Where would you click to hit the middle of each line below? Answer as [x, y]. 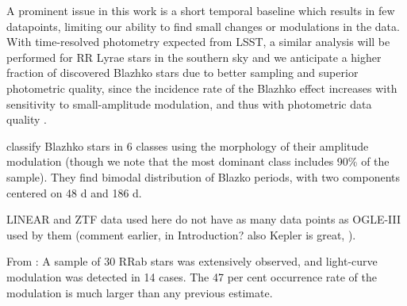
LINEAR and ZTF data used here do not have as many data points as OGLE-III [204, 219]
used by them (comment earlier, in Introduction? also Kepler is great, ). [181, 234]
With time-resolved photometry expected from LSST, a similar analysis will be [198, 42]
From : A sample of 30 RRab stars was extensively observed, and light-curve [192, 261]
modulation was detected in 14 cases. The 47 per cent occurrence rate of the [192, 276]
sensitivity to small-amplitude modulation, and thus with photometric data [189, 103]
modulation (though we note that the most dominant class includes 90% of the [198, 161]
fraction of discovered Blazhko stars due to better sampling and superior [182, 73]
